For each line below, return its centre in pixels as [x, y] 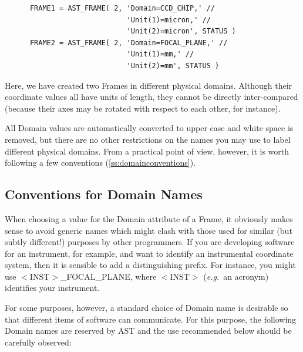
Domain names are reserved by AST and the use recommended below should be [148, 331]
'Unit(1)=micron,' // [169, 20]
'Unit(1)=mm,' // [160, 54]
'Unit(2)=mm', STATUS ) [173, 66]
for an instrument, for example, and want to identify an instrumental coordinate [149, 253]
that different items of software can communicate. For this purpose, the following [151, 319]
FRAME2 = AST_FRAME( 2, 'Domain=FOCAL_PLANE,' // [129, 43]
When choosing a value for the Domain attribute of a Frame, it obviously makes [149, 218]
